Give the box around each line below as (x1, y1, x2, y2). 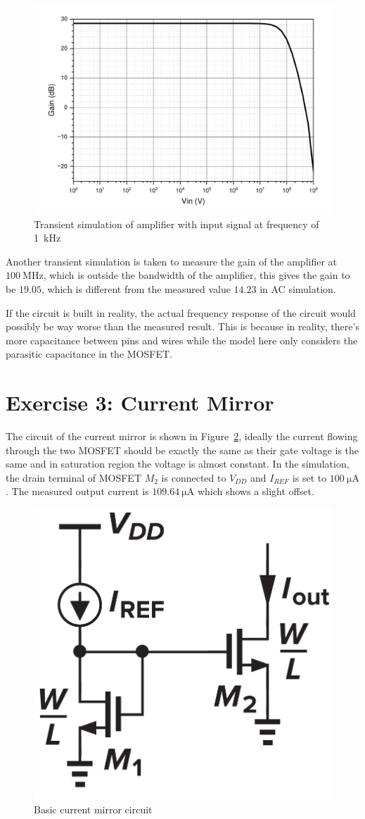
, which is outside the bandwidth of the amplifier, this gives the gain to (43, 268, 350, 282)
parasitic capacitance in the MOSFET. (6, 346, 172, 361)
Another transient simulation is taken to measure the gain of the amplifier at (6, 254, 338, 268)
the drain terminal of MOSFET (6, 470, 142, 484)
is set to (292, 470, 327, 484)
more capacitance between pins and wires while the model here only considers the (6, 332, 358, 347)
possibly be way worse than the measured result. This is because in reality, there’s (6, 319, 359, 334)
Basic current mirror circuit (34, 801, 153, 816)
